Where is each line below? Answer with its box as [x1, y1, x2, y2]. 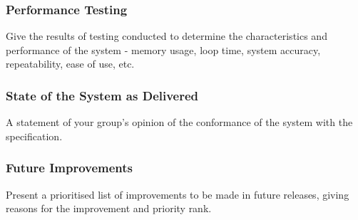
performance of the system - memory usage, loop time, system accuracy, [6, 42, 321, 57]
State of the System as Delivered [6, 86, 199, 104]
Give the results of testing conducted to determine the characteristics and [6, 28, 327, 43]
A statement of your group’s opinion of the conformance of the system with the [6, 115, 353, 130]
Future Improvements [6, 159, 133, 177]
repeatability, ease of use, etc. [6, 56, 135, 71]
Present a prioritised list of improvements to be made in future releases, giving [6, 187, 349, 201]
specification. [6, 128, 63, 143]
